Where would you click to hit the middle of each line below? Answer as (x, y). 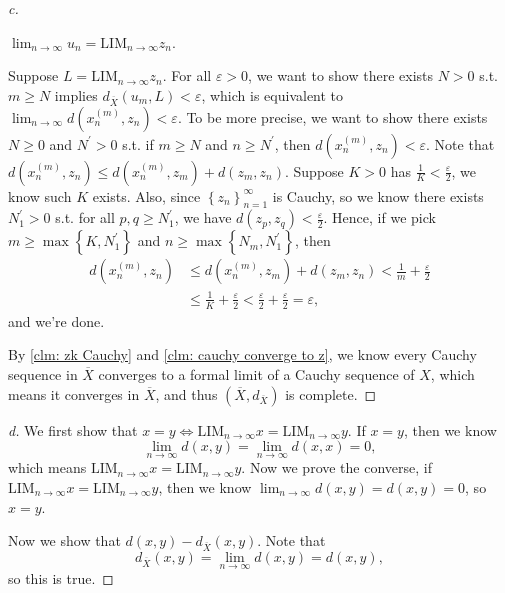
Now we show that (64, 540)
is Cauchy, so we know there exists (378, 195)
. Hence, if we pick (379, 217)
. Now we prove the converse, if (336, 467)
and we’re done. (56, 320)
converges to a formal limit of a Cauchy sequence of (256, 373)
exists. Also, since (146, 195)
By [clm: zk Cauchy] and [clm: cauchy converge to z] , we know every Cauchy (242, 354)
